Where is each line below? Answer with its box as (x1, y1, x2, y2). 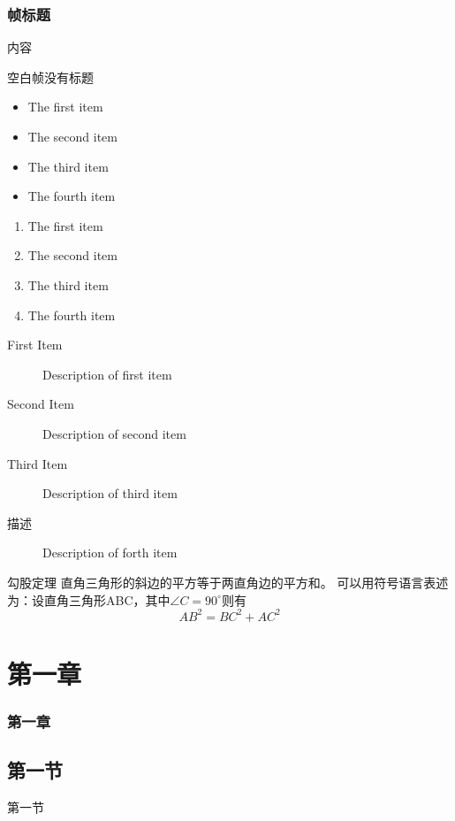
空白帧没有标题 (7, 67, 94, 86)
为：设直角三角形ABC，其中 (7, 590, 171, 609)
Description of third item (42, 484, 178, 503)
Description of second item (42, 424, 186, 442)
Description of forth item (42, 543, 178, 562)
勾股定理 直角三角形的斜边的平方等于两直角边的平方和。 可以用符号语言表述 (7, 572, 449, 591)
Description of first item (42, 364, 172, 383)
